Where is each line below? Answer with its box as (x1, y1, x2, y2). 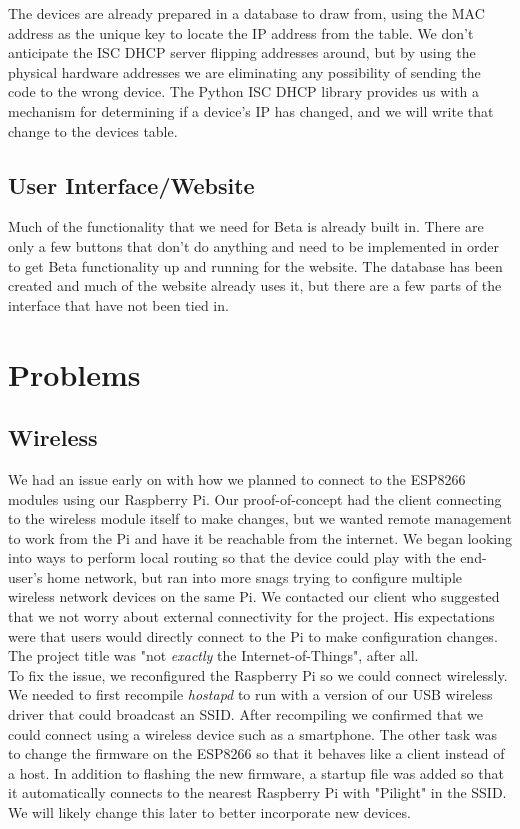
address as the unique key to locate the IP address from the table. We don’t (8, 22, 474, 43)
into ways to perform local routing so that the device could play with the (8, 547, 456, 568)
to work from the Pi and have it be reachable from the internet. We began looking (8, 527, 513, 548)
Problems (8, 353, 141, 394)
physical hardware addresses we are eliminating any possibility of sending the (8, 61, 481, 82)
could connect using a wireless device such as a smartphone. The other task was (8, 723, 498, 744)
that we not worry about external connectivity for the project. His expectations (8, 606, 495, 627)
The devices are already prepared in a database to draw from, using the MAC (8, 3, 485, 23)
